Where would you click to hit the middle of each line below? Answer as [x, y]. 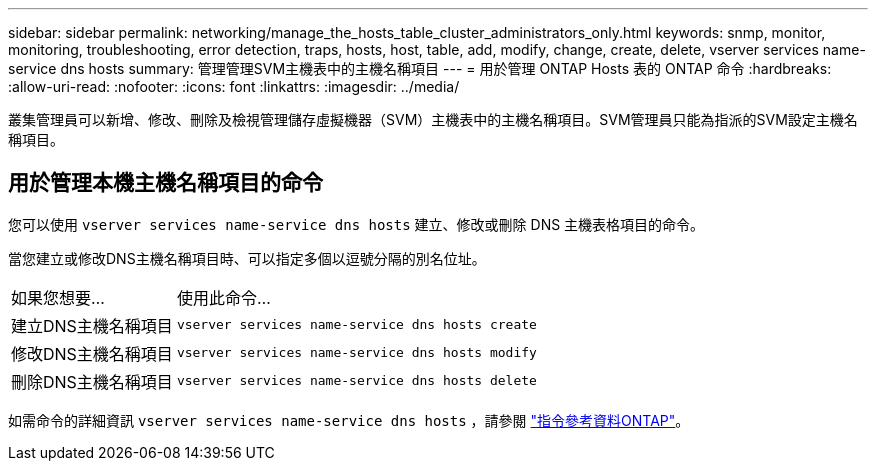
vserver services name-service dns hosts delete [356, 381]
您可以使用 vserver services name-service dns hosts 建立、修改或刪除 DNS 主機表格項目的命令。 [356, 224]
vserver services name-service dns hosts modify [356, 353]
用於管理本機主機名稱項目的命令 [165, 183]
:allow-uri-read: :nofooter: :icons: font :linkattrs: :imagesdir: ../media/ [234, 86]
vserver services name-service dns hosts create [356, 325]
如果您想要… [58, 297]
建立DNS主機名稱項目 [92, 325]
